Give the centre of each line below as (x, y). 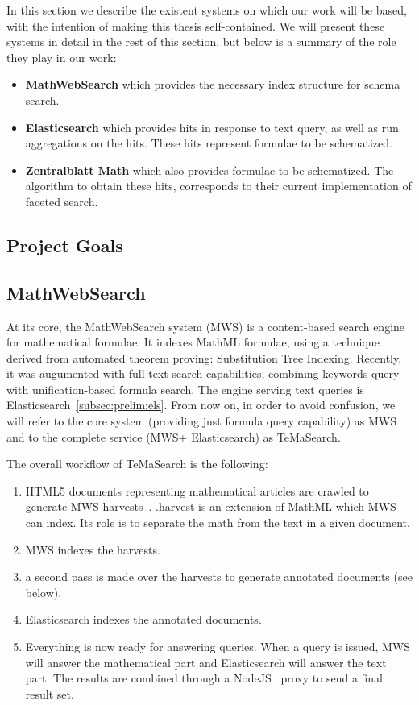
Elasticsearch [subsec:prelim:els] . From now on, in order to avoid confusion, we (201, 405)
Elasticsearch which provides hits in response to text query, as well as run (212, 127)
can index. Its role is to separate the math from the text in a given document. (218, 523)
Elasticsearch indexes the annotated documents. (143, 619)
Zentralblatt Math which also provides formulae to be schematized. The (209, 170)
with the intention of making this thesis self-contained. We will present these (196, 25)
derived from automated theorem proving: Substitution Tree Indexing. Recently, (204, 357)
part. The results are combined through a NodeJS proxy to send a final (204, 678)
